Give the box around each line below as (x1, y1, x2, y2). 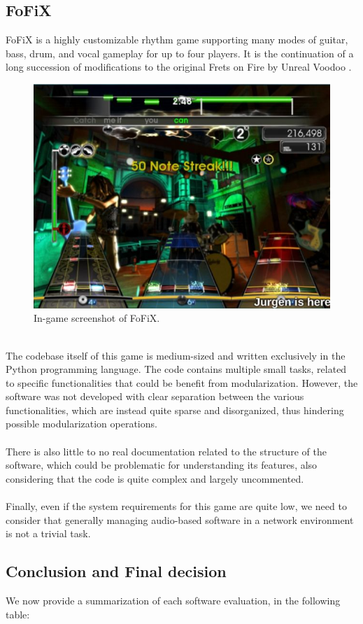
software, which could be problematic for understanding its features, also (6, 458, 318, 472)
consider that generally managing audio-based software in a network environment (6, 512, 354, 527)
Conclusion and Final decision (6, 560, 227, 582)
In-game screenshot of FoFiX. (34, 311, 160, 325)
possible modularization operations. (6, 416, 157, 431)
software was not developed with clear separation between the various (6, 389, 304, 404)
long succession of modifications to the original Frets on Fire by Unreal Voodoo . (6, 59, 352, 74)
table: (6, 607, 30, 621)
